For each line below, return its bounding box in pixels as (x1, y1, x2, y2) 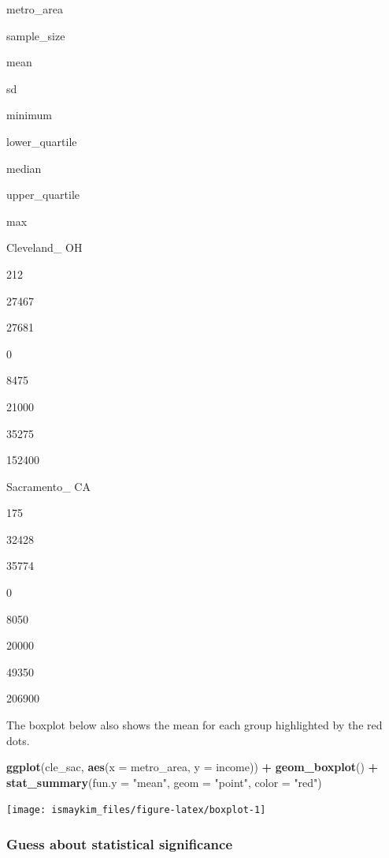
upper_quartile (6, 186, 80, 203)
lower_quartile (6, 133, 77, 149)
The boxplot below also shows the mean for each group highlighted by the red (6, 717, 383, 733)
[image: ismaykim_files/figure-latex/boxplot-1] (6, 804, 266, 816)
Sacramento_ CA (6, 478, 91, 494)
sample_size (6, 27, 65, 43)
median (6, 159, 42, 176)
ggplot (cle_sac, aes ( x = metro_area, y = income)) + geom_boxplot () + (6, 759, 379, 775)
